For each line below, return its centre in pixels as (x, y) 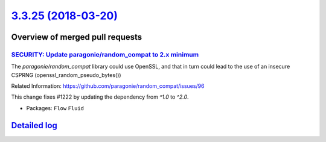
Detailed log (34, 125)
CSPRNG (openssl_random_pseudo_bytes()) (66, 75)
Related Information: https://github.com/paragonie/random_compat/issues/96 (108, 86)
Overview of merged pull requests (77, 37)
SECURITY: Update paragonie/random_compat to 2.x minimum (105, 54)
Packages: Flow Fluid (55, 108)
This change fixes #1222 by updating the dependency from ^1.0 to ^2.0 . (100, 97)
